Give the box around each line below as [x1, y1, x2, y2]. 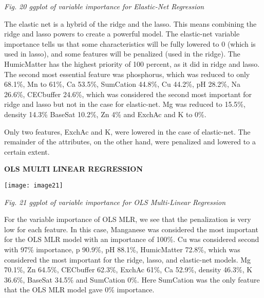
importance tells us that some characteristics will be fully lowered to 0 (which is [4, 38, 256, 49]
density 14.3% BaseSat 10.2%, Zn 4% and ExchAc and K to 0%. [4, 108, 206, 119]
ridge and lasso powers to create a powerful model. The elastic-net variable [4, 28, 240, 39]
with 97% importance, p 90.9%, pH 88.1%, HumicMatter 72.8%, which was [4, 244, 240, 254]
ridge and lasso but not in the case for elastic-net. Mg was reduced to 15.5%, [4, 99, 246, 109]
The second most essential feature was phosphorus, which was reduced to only [4, 68, 250, 79]
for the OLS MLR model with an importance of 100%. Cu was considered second [4, 234, 259, 245]
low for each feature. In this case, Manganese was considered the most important [4, 223, 258, 234]
